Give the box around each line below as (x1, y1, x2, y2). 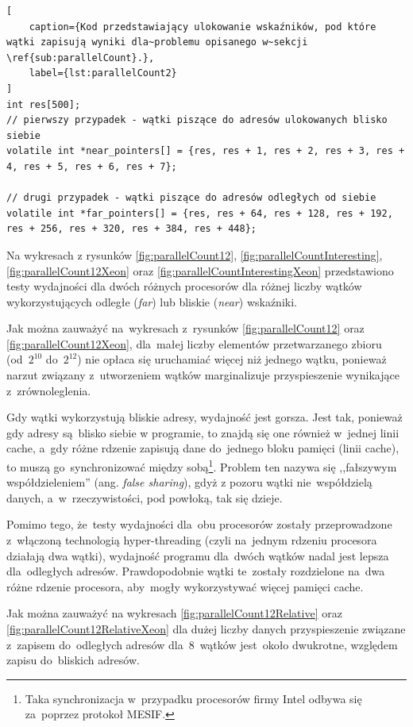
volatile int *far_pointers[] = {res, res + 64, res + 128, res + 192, (6, 207, 393, 219)
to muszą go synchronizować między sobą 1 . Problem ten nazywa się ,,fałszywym (6, 456, 397, 475)
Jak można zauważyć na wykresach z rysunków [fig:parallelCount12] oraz (6, 320, 365, 337)
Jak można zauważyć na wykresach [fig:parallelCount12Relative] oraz (6, 605, 342, 621)
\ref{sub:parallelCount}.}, (6, 52, 155, 63)
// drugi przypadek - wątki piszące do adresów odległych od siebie (6, 192, 376, 204)
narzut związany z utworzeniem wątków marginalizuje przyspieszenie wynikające (6, 367, 399, 383)
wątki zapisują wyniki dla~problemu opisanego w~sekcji (6, 37, 308, 48)
